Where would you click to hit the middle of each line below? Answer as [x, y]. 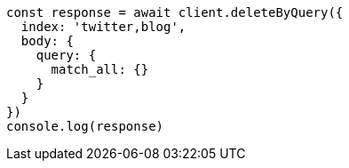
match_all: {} [100, 69]
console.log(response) [85, 126]
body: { [47, 41]
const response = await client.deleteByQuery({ [175, 12]
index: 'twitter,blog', [103, 27]
